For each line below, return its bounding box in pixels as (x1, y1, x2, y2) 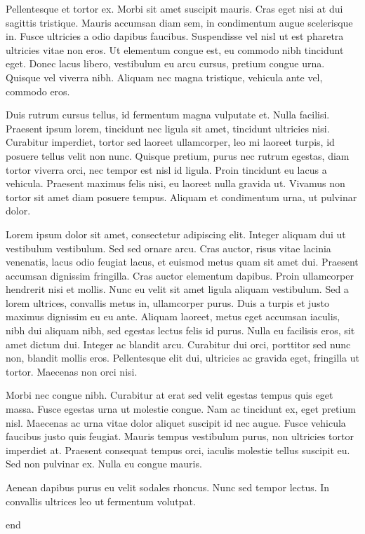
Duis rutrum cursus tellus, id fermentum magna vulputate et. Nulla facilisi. (6, 107, 330, 122)
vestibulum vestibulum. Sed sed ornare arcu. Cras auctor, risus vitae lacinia (6, 240, 331, 255)
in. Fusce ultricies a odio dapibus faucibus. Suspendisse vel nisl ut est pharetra (6, 29, 344, 43)
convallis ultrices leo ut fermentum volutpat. (6, 493, 196, 508)
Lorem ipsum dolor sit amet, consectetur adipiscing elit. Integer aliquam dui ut (6, 226, 346, 241)
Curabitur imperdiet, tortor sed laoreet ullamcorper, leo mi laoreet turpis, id (6, 135, 335, 149)
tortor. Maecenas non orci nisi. (6, 364, 138, 378)
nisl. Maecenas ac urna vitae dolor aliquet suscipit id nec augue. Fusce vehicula (6, 415, 346, 430)
